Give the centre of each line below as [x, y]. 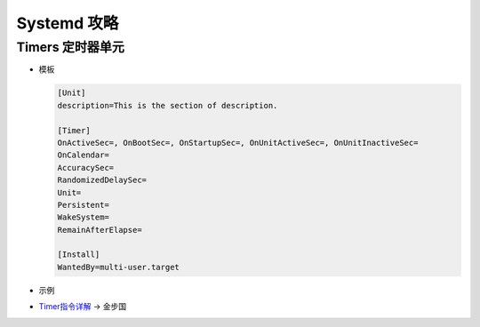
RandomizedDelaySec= [102, 180]
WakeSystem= [84, 217]
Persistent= [84, 205]
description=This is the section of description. [168, 105]
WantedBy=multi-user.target [118, 267]
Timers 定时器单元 [70, 47]
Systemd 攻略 [68, 23]
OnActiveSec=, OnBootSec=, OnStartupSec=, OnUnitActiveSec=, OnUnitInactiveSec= [238, 143]
